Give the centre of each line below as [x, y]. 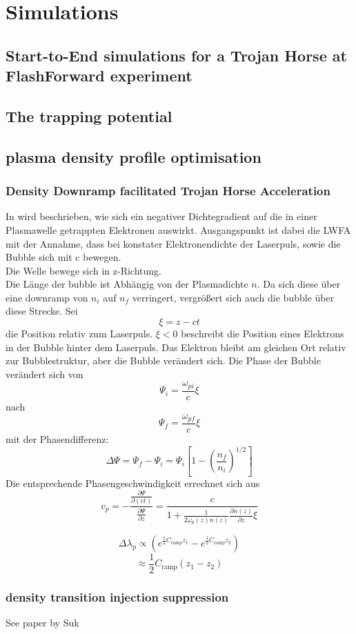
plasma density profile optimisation [133, 156]
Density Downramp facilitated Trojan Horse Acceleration [168, 191]
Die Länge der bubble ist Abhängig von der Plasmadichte [127, 284]
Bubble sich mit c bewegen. [63, 257]
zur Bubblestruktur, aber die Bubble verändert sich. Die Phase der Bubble [163, 360]
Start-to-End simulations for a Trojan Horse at [176, 55]
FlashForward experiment [99, 76]
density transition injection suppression [117, 596]
